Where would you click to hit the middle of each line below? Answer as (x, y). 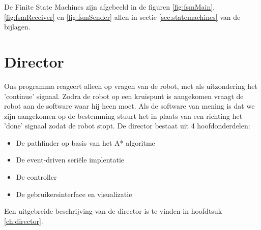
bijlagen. (17, 27)
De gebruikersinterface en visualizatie (74, 194)
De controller (36, 177)
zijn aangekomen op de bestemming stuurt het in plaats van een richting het (123, 116)
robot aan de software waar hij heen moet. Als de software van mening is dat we (129, 106)
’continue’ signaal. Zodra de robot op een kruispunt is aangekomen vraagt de (124, 96)
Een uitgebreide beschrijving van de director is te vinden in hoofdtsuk (113, 211)
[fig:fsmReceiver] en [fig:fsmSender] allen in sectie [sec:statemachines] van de (122, 17)
